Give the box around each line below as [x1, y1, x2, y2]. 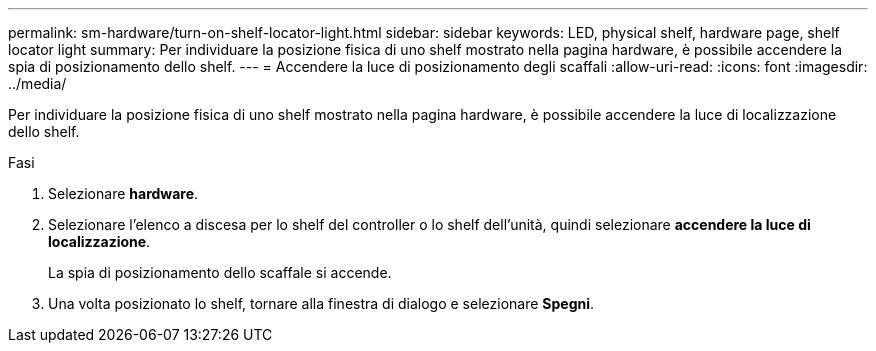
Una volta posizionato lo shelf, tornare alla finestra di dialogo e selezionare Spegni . [48, 295, 595, 312]
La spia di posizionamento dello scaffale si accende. [48, 264, 392, 281]
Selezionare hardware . [48, 185, 199, 202]
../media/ [8, 75, 67, 92]
